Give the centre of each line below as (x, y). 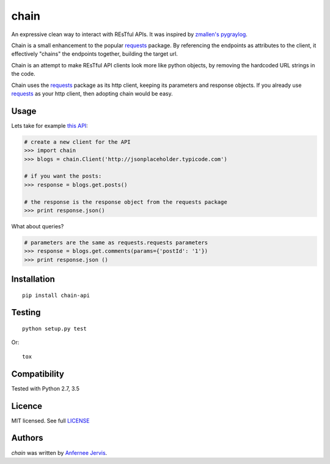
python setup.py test (54, 329)
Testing (26, 312)
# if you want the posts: (63, 176)
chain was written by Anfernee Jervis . (59, 452)
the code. (24, 74)
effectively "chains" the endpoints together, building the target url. (95, 54)
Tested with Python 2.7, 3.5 (45, 388)
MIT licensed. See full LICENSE (50, 421)
